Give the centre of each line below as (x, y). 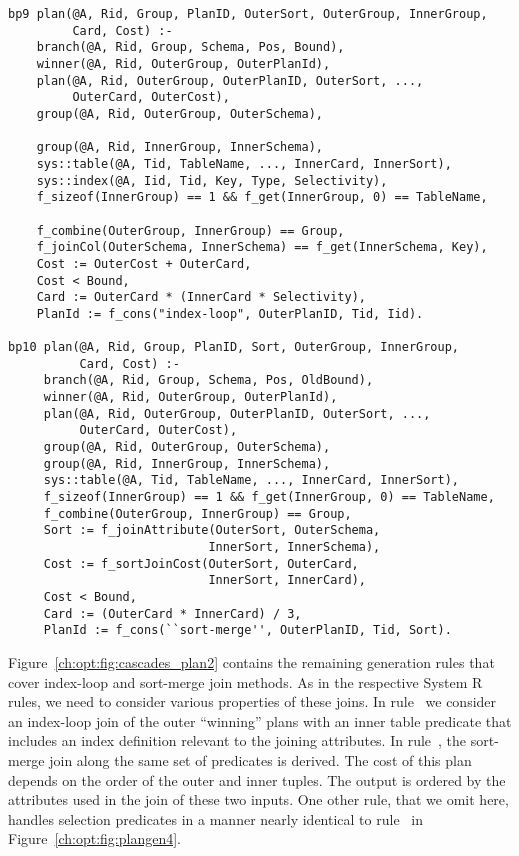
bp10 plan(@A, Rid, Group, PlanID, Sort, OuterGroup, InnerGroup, (234, 347)
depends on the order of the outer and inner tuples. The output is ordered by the (257, 779)
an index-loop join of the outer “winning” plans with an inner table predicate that (260, 720)
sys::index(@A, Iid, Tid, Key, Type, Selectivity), (212, 180)
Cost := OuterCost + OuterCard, (144, 263)
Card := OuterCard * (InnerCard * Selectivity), (201, 297)
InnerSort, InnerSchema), (294, 547)
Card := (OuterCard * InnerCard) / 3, (172, 613)
